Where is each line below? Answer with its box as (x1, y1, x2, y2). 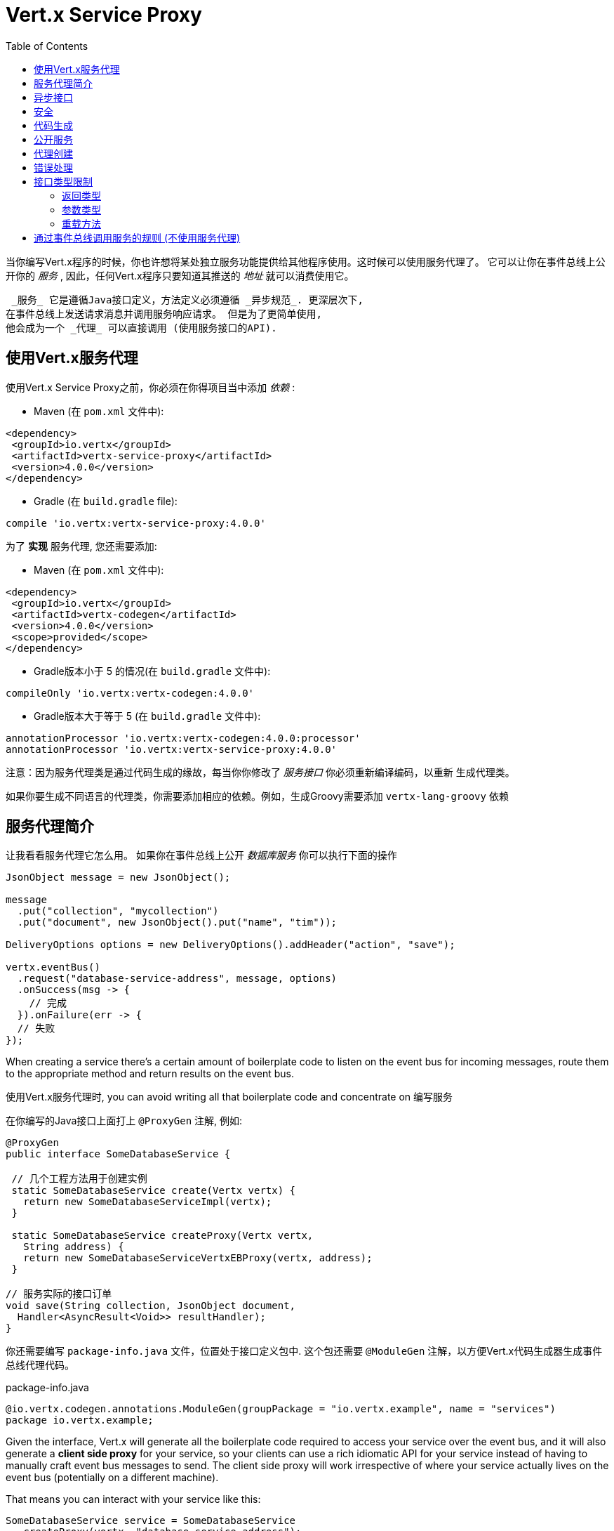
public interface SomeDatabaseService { (6, 1148, 231, 1160)
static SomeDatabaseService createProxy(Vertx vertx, (11, 1230, 314, 1242)
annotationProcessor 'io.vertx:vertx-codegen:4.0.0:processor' (6, 732, 361, 744)
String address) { (23, 1241, 124, 1253)
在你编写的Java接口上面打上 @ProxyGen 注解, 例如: (6, 1115, 243, 1127)
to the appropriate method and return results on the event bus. (6, 1067, 295, 1080)
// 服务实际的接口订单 (6, 1288, 112, 1300)
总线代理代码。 (6, 1359, 74, 1372)
